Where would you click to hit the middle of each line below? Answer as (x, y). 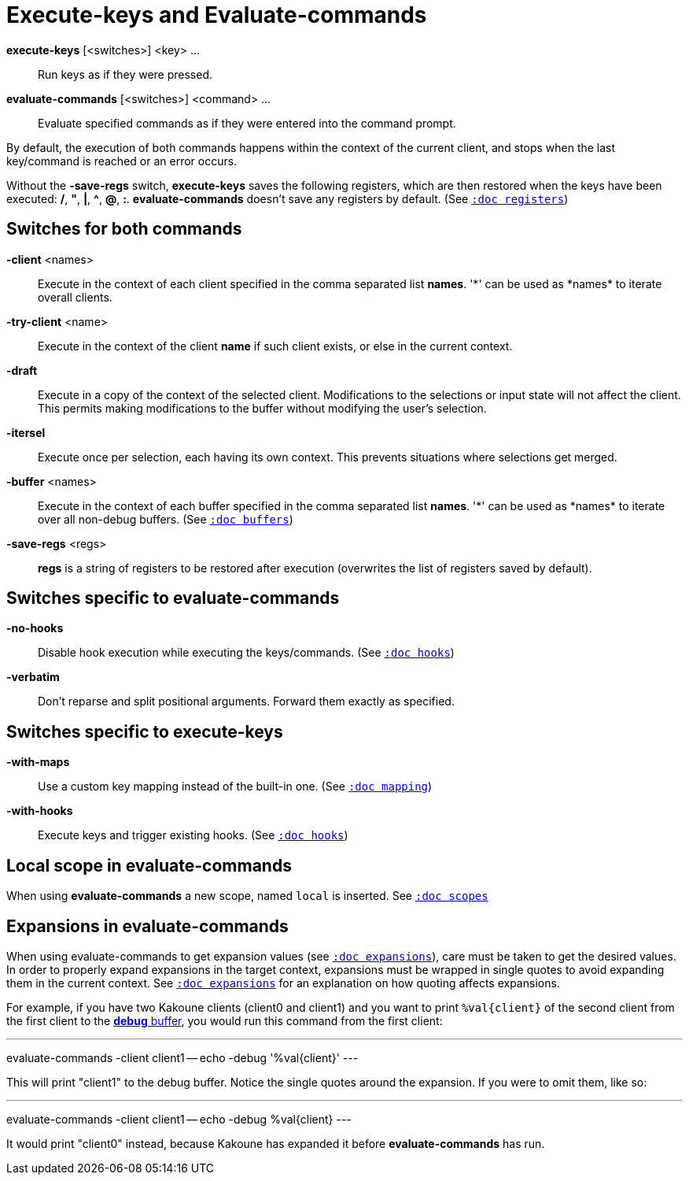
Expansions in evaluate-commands (147, 926)
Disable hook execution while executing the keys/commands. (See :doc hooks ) (246, 653)
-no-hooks (35, 628)
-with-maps (38, 762)
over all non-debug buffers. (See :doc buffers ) (166, 519)
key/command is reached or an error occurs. (122, 161)
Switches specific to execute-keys (145, 731)
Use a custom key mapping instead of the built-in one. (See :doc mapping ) (235, 787)
